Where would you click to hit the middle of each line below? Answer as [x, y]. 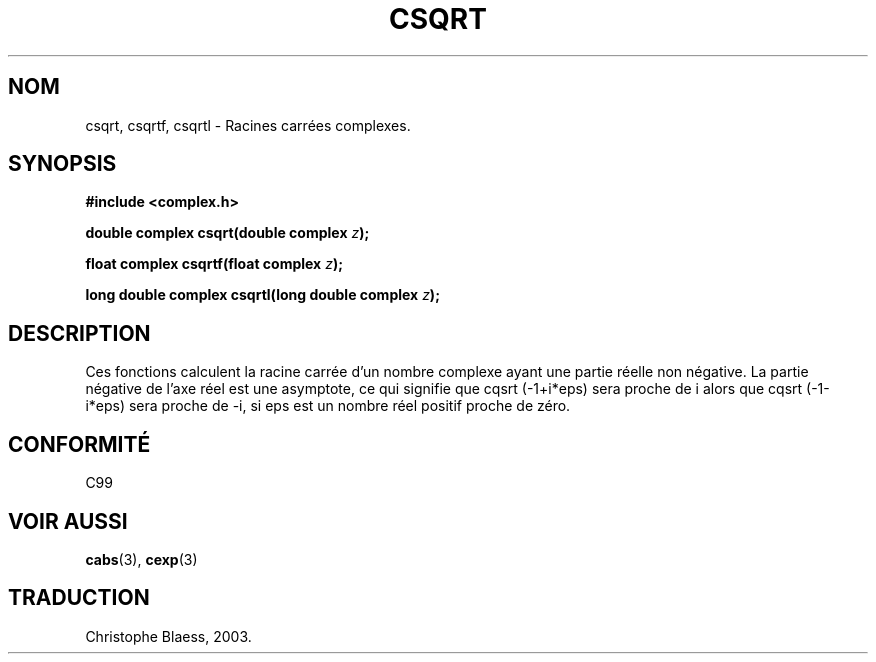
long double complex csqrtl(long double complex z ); [262, 295]
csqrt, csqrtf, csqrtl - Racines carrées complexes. [248, 125]
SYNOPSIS [62, 164]
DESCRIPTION [79, 333]
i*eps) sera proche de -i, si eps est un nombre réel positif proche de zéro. [328, 406]
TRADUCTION [79, 598]
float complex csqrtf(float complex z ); [214, 264]
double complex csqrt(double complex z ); [227, 233]
